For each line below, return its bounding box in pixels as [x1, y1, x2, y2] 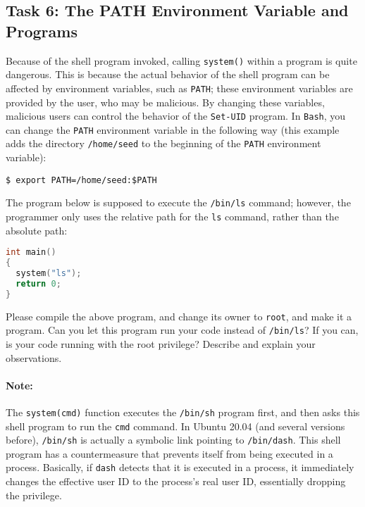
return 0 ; [16, 278, 61, 289]
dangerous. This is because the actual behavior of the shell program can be [6, 67, 330, 82]
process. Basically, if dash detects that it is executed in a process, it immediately [6, 460, 354, 475]
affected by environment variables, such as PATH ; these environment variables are [6, 80, 353, 95]
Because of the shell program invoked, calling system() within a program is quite [6, 53, 357, 68]
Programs [6, 20, 78, 42]
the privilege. [6, 487, 62, 502]
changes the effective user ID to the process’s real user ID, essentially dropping [6, 474, 346, 489]
